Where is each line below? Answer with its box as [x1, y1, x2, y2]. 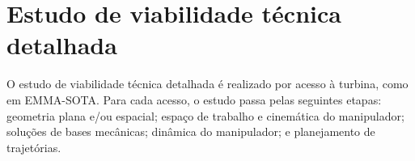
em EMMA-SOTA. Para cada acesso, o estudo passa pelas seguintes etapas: [6, 91, 382, 108]
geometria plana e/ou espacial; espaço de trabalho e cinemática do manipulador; [6, 107, 404, 124]
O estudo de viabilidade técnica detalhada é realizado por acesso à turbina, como [6, 75, 409, 92]
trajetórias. [6, 138, 61, 155]
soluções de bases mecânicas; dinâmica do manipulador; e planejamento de [6, 123, 375, 140]
